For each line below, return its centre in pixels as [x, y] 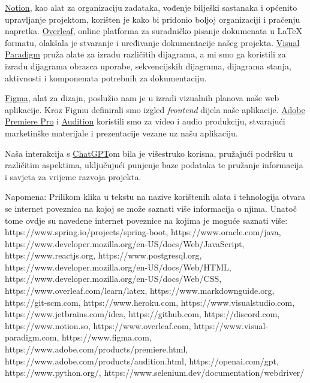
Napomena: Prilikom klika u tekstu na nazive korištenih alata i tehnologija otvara [155, 197]
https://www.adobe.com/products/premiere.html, [97, 349]
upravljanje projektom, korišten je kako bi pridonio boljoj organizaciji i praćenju [153, 19]
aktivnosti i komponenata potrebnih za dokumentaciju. [106, 77]
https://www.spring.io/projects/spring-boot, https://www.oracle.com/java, [143, 232]
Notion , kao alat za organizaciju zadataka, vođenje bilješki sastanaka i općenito [151, 7]
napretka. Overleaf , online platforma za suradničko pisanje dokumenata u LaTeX [154, 31]
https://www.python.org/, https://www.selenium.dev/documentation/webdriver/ [155, 373]
